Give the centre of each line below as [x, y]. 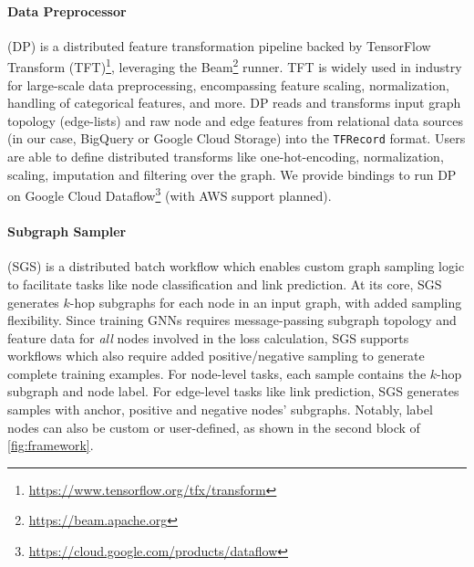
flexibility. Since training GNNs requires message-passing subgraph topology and [232, 320]
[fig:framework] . [51, 445]
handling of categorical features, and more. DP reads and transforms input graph [234, 103]
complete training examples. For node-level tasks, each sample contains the [217, 373]
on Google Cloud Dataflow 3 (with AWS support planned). [170, 194]
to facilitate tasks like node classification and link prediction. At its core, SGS [225, 283]
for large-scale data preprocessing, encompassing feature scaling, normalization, [228, 84]
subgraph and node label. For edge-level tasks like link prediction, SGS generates [233, 391]
